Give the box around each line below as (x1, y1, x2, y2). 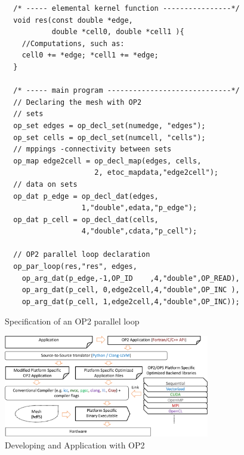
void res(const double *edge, (13, 16, 133, 25)
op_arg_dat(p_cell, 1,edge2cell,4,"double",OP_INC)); (21, 297, 240, 306)
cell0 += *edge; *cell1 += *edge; (21, 51, 159, 60)
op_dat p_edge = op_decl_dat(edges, (13, 192, 159, 201)
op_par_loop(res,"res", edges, (13, 262, 137, 271)
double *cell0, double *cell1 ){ (51, 28, 184, 37)
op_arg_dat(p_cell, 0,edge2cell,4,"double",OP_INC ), (21, 286, 240, 295)
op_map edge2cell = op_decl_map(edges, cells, (13, 156, 202, 165)
